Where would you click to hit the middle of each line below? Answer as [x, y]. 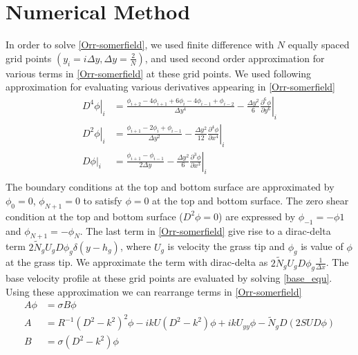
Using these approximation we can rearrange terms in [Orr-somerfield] [154, 292]
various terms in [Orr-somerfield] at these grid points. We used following [159, 73]
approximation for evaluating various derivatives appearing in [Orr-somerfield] [170, 87]
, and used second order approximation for [235, 58]
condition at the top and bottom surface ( [94, 216]
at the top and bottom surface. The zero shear [251, 201]
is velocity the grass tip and [226, 246]
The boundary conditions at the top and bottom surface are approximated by [170, 187]
